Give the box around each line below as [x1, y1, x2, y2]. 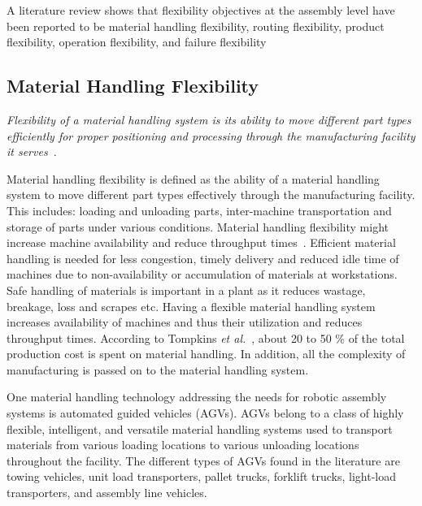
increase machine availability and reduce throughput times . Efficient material [7, 234, 396, 251]
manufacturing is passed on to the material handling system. [7, 361, 309, 378]
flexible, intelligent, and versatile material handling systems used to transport [7, 420, 393, 437]
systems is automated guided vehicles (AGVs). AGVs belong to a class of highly [7, 404, 404, 422]
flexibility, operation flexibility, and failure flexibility [7, 33, 267, 50]
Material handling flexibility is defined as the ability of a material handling [7, 170, 380, 187]
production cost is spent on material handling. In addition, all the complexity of [7, 345, 406, 362]
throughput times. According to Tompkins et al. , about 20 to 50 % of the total [7, 329, 405, 346]
